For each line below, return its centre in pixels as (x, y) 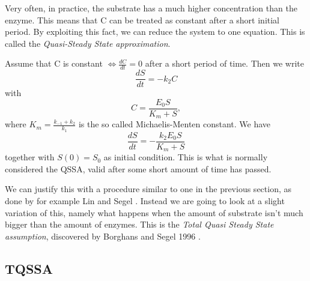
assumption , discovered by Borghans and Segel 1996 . (103, 236)
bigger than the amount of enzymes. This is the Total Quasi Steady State (139, 224)
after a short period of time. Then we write (224, 63)
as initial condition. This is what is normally (186, 157)
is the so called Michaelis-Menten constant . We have (175, 124)
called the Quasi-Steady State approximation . (88, 43)
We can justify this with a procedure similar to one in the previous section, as (148, 189)
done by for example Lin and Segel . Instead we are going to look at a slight (145, 200)
